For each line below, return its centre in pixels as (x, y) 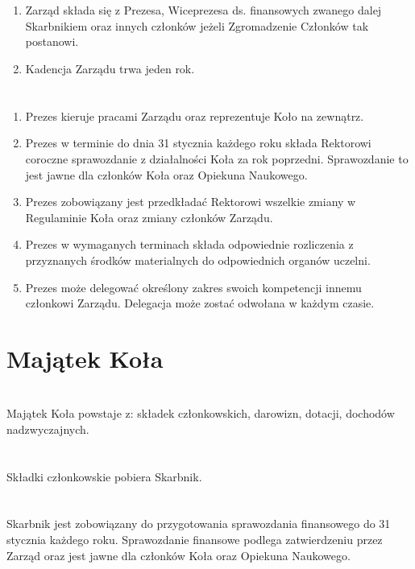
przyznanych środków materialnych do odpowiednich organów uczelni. (198, 260)
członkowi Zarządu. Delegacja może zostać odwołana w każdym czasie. (200, 303)
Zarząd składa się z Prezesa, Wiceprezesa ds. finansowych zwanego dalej (203, 10)
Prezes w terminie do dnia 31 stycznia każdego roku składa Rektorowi (198, 143)
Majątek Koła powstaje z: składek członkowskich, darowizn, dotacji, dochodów (201, 413)
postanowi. (52, 41)
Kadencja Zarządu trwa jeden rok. (110, 68)
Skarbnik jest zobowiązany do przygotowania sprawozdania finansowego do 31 (199, 524)
